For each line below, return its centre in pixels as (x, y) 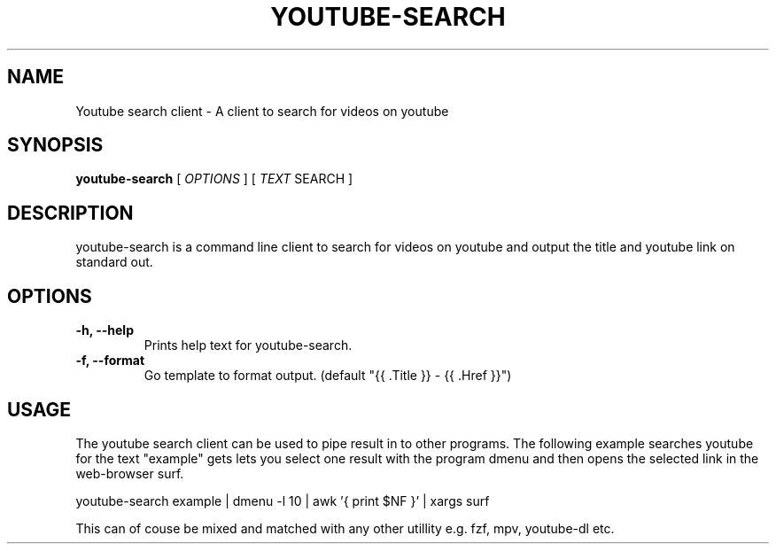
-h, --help (105, 330)
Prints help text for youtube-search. (248, 345)
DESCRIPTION (70, 213)
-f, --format (110, 361)
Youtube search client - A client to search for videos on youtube (262, 111)
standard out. (114, 262)
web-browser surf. (130, 473)
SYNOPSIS (55, 145)
